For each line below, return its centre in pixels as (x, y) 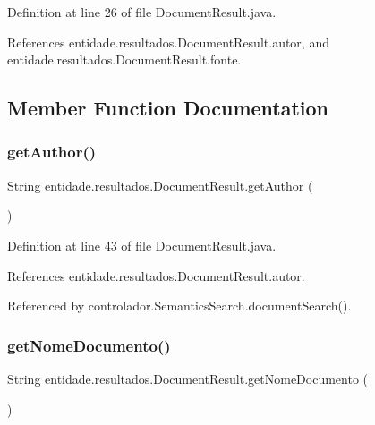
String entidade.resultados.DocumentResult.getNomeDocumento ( (188, 378)
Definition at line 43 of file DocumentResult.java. (142, 245)
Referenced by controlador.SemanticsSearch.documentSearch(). (179, 306)
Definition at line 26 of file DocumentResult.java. (142, 12)
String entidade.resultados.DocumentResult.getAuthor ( (160, 185)
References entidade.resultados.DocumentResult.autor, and (168, 42)
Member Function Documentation (168, 108)
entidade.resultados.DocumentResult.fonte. (124, 59)
